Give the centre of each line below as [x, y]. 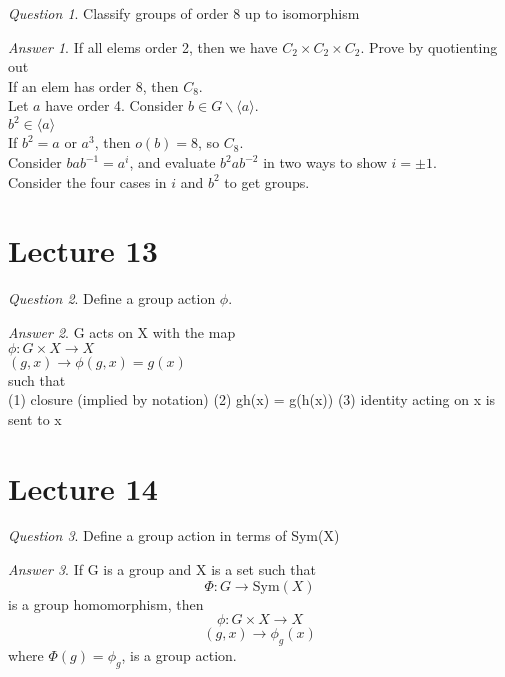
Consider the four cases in [87, 181]
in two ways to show [325, 162]
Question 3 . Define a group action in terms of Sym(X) [174, 535]
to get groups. [267, 181]
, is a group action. [179, 655]
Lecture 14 [83, 487]
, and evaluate [172, 162]
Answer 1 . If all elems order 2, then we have [143, 46]
